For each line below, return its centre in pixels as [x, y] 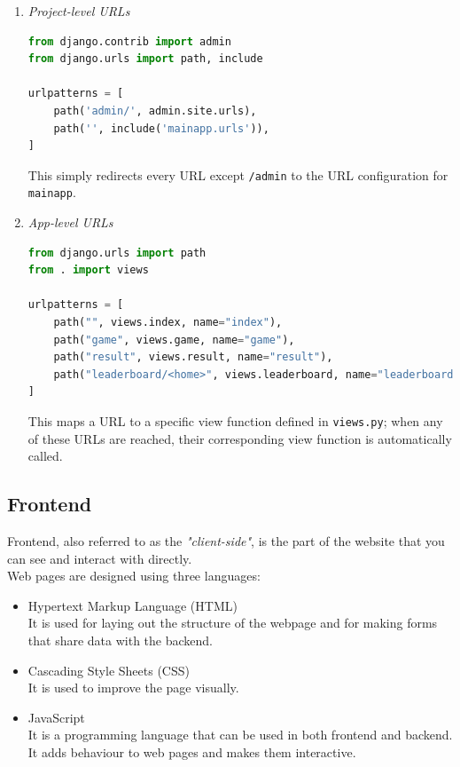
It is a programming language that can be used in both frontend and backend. [240, 735]
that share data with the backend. [120, 640]
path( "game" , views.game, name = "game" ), [174, 340]
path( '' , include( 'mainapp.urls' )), [161, 128]
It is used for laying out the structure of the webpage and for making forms [233, 623]
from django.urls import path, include [145, 59]
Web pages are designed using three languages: [134, 576]
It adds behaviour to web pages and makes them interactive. [192, 751]
